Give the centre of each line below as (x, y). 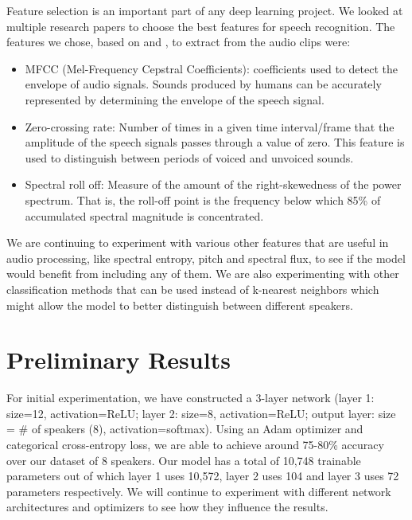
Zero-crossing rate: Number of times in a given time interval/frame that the (210, 126)
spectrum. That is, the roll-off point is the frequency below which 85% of (203, 199)
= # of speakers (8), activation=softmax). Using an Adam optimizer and (185, 429)
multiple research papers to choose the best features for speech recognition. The (201, 26)
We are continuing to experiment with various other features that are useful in (198, 242)
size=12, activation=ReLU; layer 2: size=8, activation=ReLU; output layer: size (201, 413)
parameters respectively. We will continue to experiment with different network (199, 491)
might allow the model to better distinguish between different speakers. (180, 305)
